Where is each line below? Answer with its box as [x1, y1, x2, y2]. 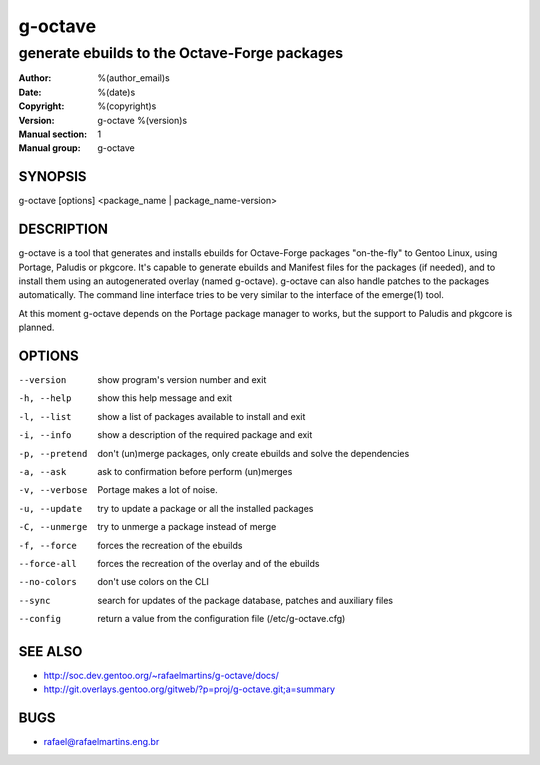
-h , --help [18, 393, 72, 404]
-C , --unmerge [18, 521, 88, 533]
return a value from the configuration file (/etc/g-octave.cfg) [97, 613, 346, 625]
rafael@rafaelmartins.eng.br [43, 736, 160, 748]
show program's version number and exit [97, 374, 267, 386]
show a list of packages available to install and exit [97, 410, 306, 422]
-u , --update [18, 503, 83, 514]
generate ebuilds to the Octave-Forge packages [18, 44, 344, 62]
